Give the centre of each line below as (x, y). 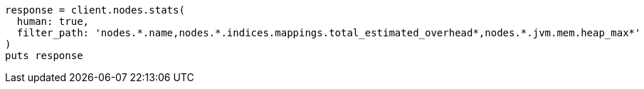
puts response (44, 56)
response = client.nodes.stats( (95, 10)
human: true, (53, 21)
